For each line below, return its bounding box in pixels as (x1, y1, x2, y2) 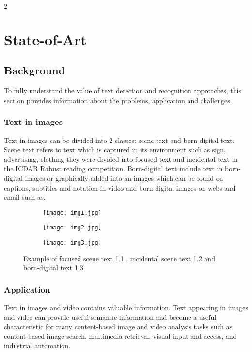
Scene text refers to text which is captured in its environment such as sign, (4, 144, 226, 155)
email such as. (4, 192, 46, 202)
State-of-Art (4, 29, 87, 49)
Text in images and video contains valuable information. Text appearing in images (4, 302, 248, 313)
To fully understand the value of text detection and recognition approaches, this (4, 86, 241, 96)
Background (4, 63, 65, 78)
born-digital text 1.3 (23, 263, 83, 273)
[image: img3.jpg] (43, 239, 102, 246)
